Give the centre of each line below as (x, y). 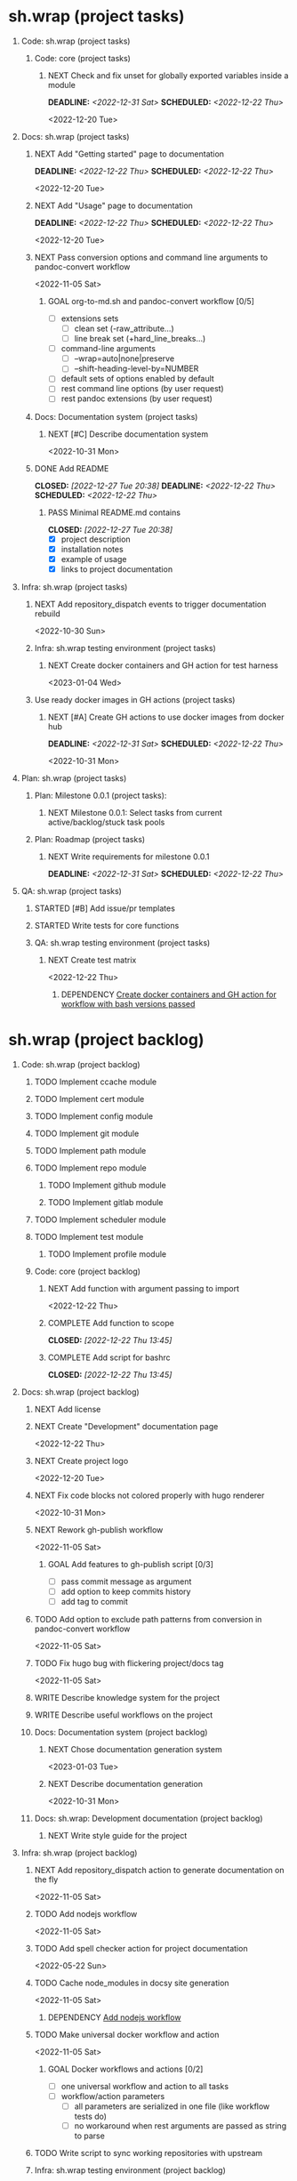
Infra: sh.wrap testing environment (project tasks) (125, 648)
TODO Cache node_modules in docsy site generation (132, 1983)
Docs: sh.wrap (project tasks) (75, 136)
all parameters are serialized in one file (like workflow (172, 2106)
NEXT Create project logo (81, 1461)
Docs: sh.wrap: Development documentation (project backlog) (148, 1818)
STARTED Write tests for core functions (107, 925)
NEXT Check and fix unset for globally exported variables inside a (168, 75)
